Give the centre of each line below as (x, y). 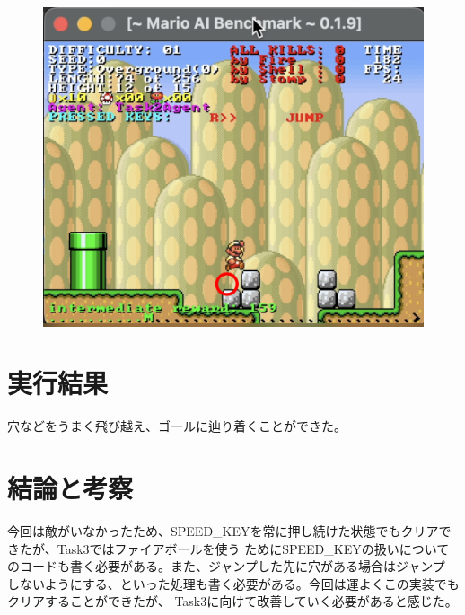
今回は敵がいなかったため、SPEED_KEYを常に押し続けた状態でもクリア (223, 531)
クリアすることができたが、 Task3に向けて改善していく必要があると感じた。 (232, 601)
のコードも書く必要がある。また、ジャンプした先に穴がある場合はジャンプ (226, 566)
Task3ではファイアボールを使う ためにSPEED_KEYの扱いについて (253, 548)
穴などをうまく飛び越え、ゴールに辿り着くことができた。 (177, 426)
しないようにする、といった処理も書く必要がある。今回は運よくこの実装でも (233, 583)
